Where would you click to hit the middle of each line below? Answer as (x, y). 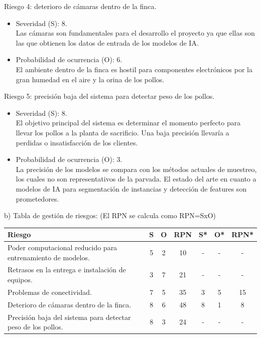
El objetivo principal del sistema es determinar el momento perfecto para (128, 123)
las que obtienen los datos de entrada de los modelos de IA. (107, 42)
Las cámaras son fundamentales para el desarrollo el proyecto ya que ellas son (135, 33)
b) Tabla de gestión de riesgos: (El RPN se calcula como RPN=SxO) (110, 215)
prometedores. (37, 198)
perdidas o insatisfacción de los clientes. (77, 142)
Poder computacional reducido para (62, 247)
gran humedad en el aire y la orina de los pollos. (90, 79)
